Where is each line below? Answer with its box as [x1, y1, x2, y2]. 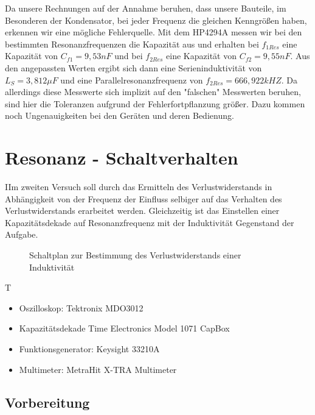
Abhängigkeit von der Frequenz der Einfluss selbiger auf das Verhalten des [5, 192, 282, 205]
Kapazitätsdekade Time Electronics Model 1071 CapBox [19, 322, 230, 335]
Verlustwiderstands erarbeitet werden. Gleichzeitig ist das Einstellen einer [5, 204, 280, 217]
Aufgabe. [5, 228, 38, 241]
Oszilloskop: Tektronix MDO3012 [19, 301, 144, 314]
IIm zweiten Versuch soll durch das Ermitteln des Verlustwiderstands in [5, 180, 272, 193]
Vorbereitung [5, 392, 90, 411]
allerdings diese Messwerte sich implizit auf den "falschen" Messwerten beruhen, [5, 85, 301, 98]
